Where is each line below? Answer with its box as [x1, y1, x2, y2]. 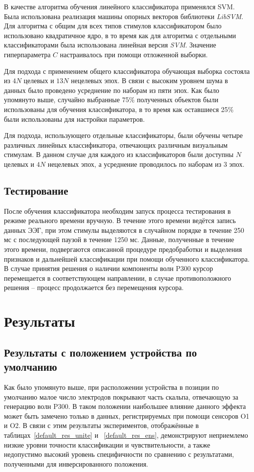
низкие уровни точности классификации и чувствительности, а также [4, 439, 211, 450]
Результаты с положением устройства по [4, 344, 197, 360]
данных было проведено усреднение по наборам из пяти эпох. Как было [4, 85, 219, 95]
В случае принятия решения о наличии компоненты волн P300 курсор [4, 263, 213, 273]
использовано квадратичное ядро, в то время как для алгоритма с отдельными [4, 30, 236, 40]
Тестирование [4, 182, 68, 198]
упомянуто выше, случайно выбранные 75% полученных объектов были [4, 94, 218, 105]
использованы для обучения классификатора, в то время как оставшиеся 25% [4, 104, 234, 114]
